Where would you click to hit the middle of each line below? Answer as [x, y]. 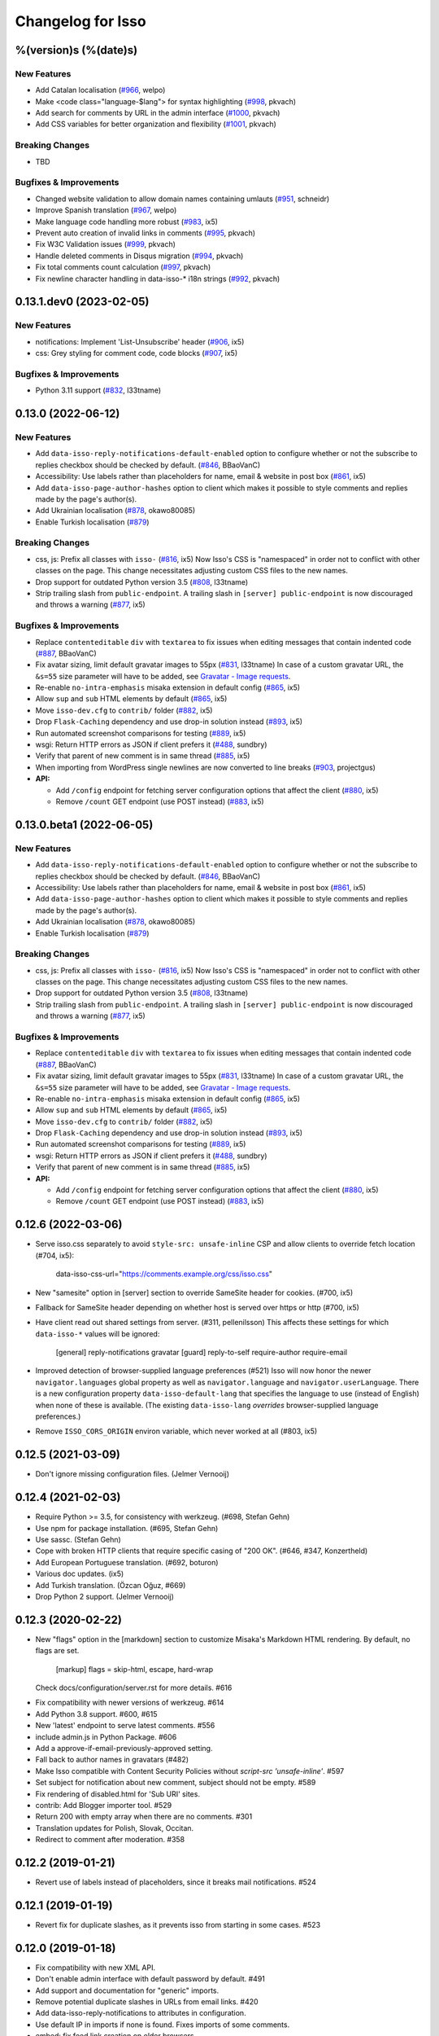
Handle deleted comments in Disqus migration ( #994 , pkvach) [139, 256]
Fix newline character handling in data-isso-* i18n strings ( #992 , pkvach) [158, 279]
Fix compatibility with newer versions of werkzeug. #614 [130, 1703]
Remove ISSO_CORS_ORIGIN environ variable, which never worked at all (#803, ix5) [176, 1431]
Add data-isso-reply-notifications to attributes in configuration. [141, 2013]
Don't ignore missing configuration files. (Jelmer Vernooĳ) [133, 1474]
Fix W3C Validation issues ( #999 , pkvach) [106, 244]
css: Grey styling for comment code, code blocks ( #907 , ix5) [137, 353]
